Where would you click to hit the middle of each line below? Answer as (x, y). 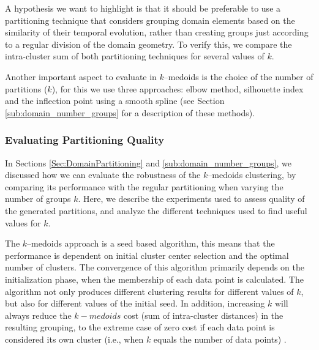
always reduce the (38, 315)
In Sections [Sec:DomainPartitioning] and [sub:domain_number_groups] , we (148, 162)
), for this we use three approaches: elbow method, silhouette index (178, 88)
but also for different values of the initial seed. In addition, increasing (135, 303)
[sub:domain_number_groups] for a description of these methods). (130, 112)
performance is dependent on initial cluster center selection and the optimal (147, 255)
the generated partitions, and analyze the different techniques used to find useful (156, 210)
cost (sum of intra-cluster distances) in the (203, 315)
